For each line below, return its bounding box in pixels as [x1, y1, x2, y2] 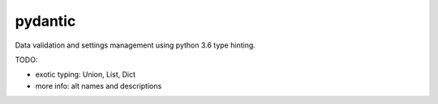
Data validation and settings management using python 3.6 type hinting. [15, 40, 255, 50]
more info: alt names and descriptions [35, 81, 162, 90]
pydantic [15, 12, 76, 30]
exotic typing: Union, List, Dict [35, 69, 136, 80]
